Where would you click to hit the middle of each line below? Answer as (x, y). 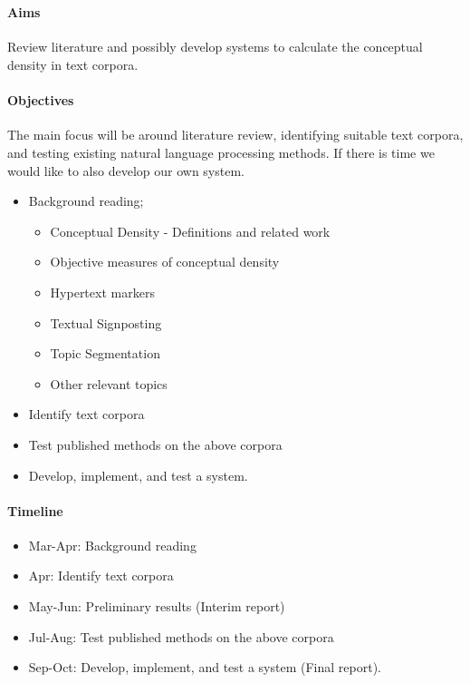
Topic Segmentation (105, 353)
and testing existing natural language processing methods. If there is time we (221, 152)
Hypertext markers (102, 292)
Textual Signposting (106, 322)
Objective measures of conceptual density (165, 262)
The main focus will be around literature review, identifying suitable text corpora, (235, 135)
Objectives (41, 100)
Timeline (35, 510)
